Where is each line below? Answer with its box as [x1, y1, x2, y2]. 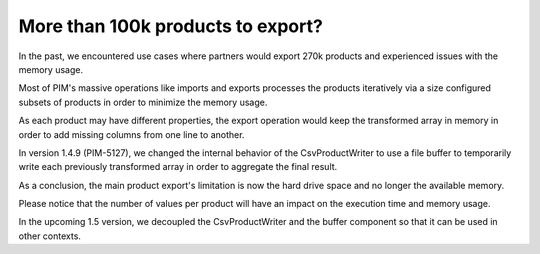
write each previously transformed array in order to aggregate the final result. [18, 161, 338, 173]
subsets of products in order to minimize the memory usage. [18, 96, 268, 108]
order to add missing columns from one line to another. [18, 128, 245, 140]
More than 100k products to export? [18, 15, 324, 37]
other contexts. [18, 230, 82, 242]
